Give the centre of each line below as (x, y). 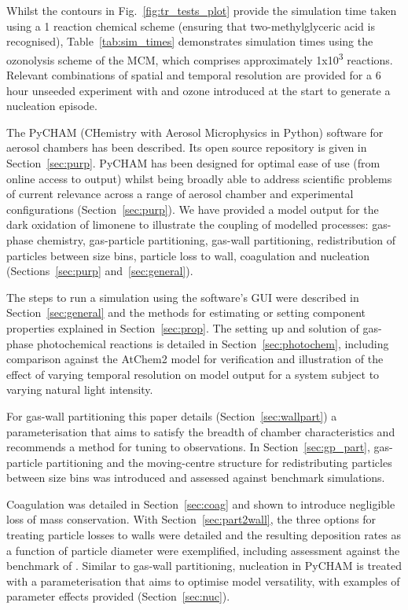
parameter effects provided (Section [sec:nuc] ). (118, 596)
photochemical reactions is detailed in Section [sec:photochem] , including (213, 343)
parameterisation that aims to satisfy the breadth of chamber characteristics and (201, 431)
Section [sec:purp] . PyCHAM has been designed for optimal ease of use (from (193, 163)
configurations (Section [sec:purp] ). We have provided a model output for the (193, 209)
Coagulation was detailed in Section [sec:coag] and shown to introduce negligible (201, 503)
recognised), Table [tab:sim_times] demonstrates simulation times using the (190, 41)
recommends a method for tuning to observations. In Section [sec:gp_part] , (188, 447)
